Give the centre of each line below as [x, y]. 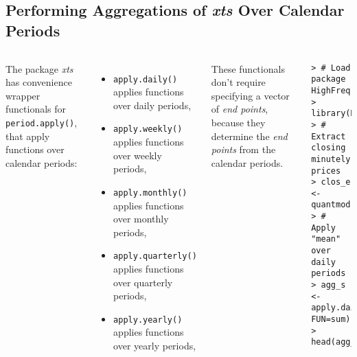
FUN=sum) [331, 320]
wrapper [23, 95]
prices [326, 171]
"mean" [326, 239]
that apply [28, 136]
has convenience [39, 82]
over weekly [138, 155]
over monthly [141, 219]
